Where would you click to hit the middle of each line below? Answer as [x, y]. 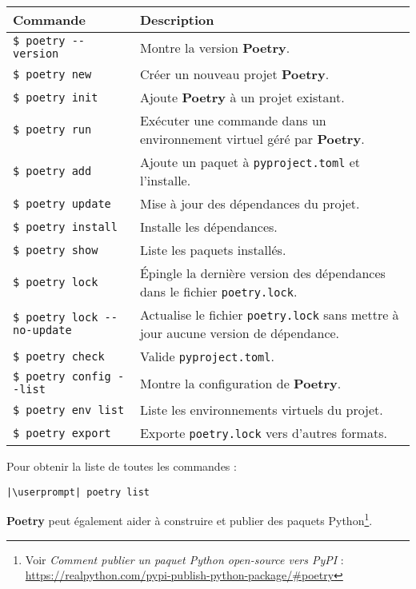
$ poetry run [52, 129]
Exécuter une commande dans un [233, 120]
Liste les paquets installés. [213, 250]
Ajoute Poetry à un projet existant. [242, 97]
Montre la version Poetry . [215, 47]
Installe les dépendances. [208, 227]
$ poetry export [62, 433]
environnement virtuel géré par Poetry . [252, 139]
